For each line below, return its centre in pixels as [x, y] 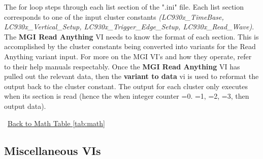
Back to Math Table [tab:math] [56, 123]
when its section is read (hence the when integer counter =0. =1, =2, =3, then [127, 96]
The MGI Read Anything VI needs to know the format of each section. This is [131, 36]
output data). [25, 106]
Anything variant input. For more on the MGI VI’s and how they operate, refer [128, 56]
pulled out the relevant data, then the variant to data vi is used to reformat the [131, 76]
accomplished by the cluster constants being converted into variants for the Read [130, 46]
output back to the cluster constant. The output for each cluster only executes [126, 86]
